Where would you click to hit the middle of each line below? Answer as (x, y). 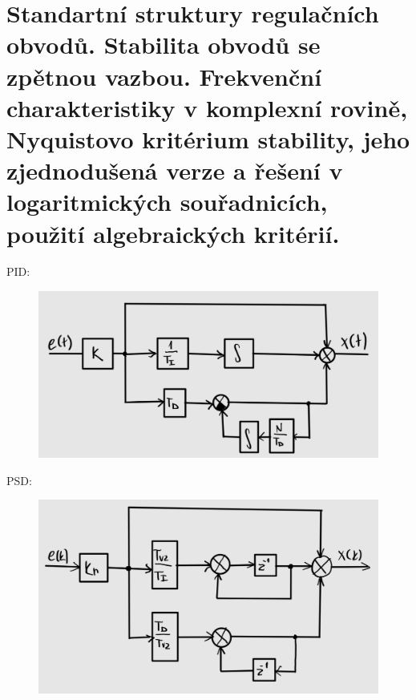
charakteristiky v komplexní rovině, (207, 107)
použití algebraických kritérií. (173, 233)
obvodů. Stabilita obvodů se (164, 45)
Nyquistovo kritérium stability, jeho (208, 138)
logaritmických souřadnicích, (167, 202)
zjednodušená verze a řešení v (175, 170)
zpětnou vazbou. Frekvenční (164, 76)
